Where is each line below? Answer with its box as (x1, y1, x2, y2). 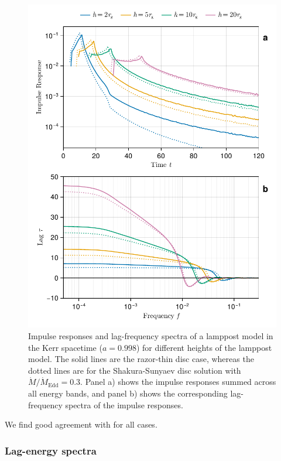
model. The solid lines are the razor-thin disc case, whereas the (28, 353, 254, 365)
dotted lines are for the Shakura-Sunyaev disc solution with (28, 364, 241, 376)
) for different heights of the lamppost (136, 341, 272, 353)
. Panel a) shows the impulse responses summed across (80, 375, 276, 388)
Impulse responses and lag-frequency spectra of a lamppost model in (28, 330, 273, 342)
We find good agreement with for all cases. (5, 418, 157, 431)
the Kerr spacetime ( (28, 341, 102, 353)
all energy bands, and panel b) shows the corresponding (28, 387, 228, 399)
